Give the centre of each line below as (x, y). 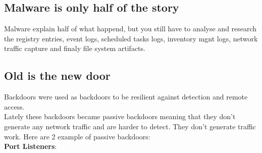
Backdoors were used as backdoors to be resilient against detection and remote (126, 97)
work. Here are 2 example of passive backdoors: (77, 136)
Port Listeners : (31, 146)
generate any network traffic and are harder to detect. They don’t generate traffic (130, 126)
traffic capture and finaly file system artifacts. (75, 48)
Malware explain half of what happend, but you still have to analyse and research (130, 29)
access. (14, 106)
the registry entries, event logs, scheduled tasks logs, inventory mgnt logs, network (131, 38)
